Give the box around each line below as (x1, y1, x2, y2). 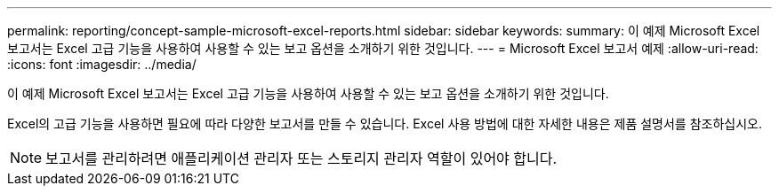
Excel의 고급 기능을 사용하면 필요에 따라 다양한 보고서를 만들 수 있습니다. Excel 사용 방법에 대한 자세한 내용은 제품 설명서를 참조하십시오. (7, 116, 762, 131)
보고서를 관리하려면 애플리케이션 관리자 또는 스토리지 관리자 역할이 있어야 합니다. (45, 150, 558, 167)
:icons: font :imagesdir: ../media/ (7, 57, 197, 72)
